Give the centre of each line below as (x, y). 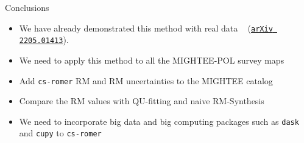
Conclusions (27, 7)
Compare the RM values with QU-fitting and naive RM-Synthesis (142, 101)
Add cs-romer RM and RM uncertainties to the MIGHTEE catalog (146, 80)
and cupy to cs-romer (60, 133)
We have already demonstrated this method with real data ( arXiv (146, 28)
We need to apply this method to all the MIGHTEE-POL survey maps (152, 60)
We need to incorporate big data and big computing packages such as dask (159, 121)
